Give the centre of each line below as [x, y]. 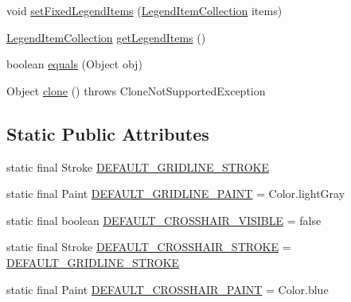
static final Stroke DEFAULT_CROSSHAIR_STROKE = [149, 247]
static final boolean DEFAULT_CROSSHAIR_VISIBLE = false [164, 220]
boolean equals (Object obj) [74, 64]
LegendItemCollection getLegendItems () [106, 37]
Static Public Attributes [108, 133]
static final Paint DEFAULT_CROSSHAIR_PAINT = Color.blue [168, 289]
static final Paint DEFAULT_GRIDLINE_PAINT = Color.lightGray [176, 194]
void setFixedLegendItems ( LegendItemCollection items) [144, 10]
